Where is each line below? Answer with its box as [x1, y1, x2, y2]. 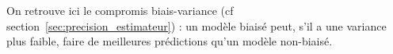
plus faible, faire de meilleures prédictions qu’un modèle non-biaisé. [6, 33, 333, 49]
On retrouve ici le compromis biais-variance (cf [6, 2, 234, 18]
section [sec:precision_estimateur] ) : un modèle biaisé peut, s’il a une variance [6, 17, 387, 34]
